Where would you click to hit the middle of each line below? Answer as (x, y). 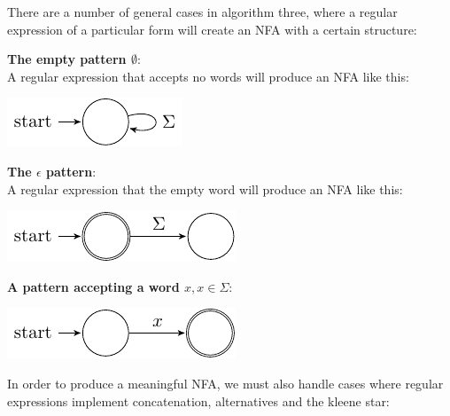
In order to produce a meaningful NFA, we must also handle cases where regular (225, 383)
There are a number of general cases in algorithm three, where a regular (202, 12)
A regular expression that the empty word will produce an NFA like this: (205, 188)
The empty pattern (67, 59)
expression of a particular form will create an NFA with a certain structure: (212, 29)
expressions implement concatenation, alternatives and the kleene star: (198, 400)
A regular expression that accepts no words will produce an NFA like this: (208, 76)
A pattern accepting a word (93, 286)
